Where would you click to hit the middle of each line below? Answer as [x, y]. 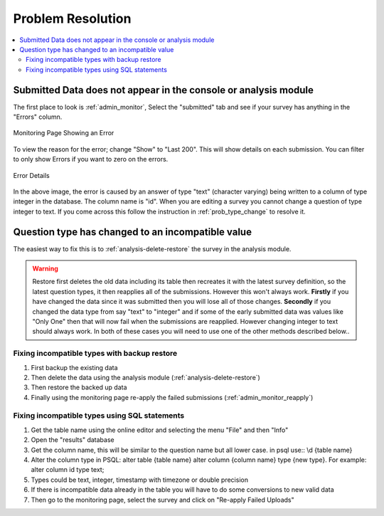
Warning [45, 269]
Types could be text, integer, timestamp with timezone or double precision [140, 480]
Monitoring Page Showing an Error [64, 133]
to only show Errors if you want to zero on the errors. [91, 159]
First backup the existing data [74, 367]
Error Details [31, 175]
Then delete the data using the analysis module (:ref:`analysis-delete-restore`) [146, 377]
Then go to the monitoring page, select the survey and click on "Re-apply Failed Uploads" [162, 500]
